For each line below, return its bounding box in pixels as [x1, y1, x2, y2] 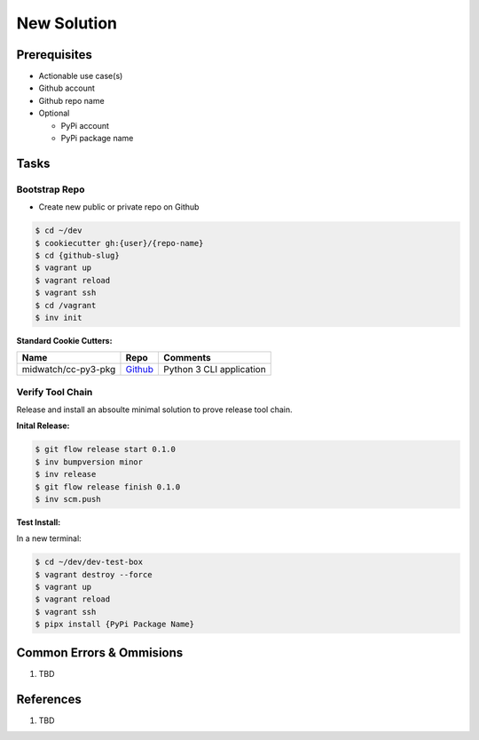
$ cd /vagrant [35, 300, 97, 310]
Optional [38, 107, 70, 119]
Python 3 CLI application [163, 363, 266, 376]
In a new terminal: [16, 533, 82, 544]
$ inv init [35, 312, 82, 322]
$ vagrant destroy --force [35, 569, 153, 579]
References [16, 691, 82, 706]
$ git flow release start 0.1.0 [35, 444, 177, 455]
